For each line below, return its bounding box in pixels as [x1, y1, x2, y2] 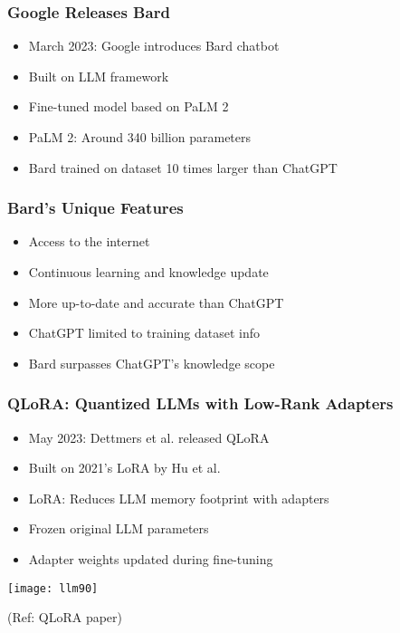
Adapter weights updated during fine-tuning [28, 549, 273, 568]
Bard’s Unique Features [7, 197, 184, 219]
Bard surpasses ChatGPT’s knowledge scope [28, 353, 275, 372]
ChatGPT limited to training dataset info [28, 323, 260, 342]
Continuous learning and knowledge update [28, 263, 269, 281]
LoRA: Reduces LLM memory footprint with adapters [28, 488, 329, 507]
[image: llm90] [7, 581, 99, 595]
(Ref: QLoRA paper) [7, 608, 123, 627]
